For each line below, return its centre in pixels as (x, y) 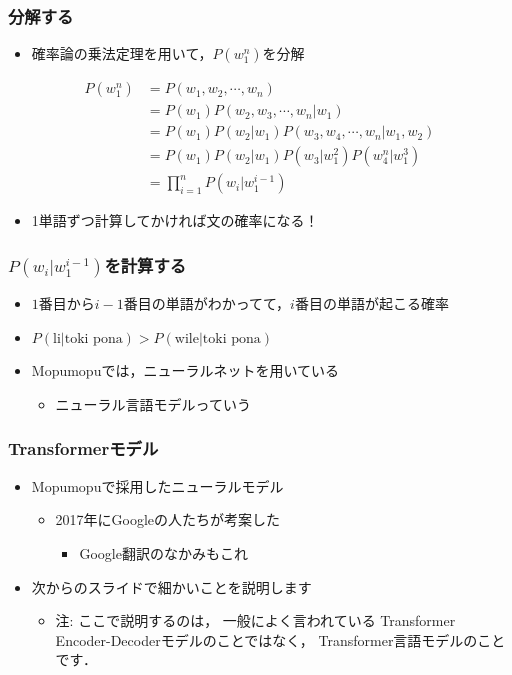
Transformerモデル (83, 448)
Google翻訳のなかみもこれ (163, 552)
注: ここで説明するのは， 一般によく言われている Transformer (255, 620)
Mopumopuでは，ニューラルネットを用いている (185, 370)
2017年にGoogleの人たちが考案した (168, 519)
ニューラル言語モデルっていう (153, 403)
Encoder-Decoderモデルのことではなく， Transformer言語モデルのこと (280, 639)
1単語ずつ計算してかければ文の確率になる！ (175, 220)
